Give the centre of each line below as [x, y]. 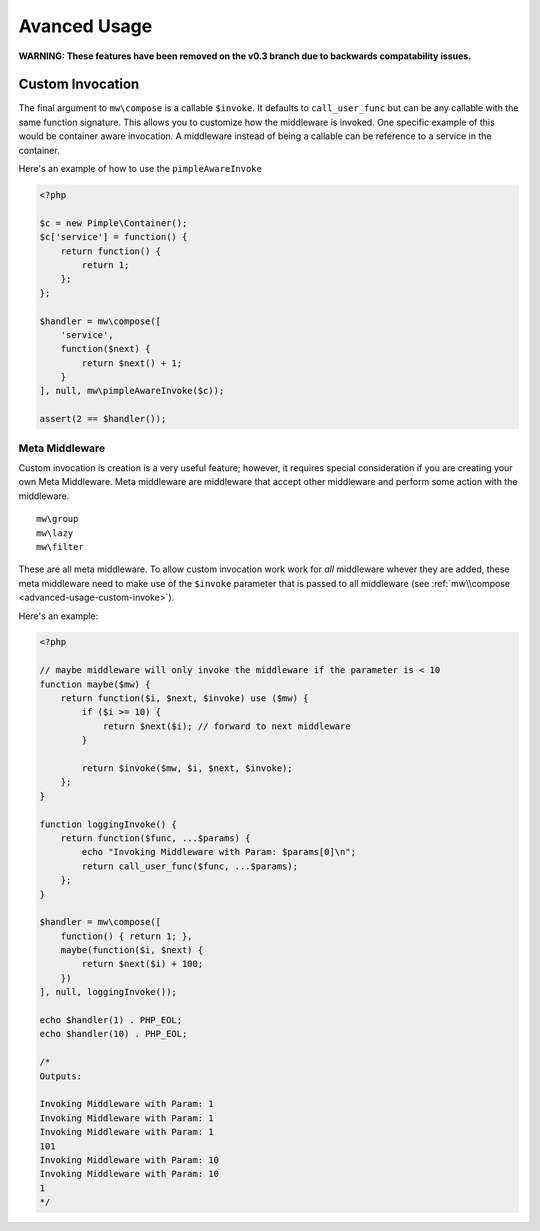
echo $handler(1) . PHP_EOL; [111, 1020]
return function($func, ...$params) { [155, 838]
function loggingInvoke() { [108, 824]
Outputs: [61, 1076]
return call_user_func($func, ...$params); [190, 866]
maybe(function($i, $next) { [132, 950]
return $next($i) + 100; [142, 964]
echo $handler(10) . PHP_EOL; [113, 1034]
